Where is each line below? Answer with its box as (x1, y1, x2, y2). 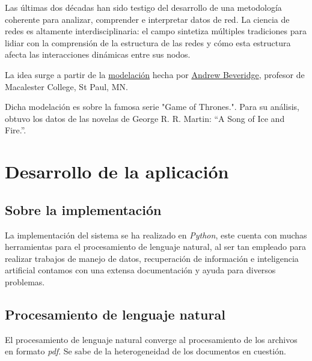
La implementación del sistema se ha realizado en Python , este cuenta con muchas (5, 228, 307, 241)
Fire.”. (5, 124, 26, 136)
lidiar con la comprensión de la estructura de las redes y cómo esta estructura (5, 36, 291, 49)
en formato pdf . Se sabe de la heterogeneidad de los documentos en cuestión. (5, 345, 286, 357)
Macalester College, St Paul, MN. (5, 80, 128, 93)
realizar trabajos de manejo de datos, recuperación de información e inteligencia (5, 252, 299, 264)
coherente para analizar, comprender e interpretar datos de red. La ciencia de (5, 13, 290, 25)
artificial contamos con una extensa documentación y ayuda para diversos (5, 264, 276, 276)
